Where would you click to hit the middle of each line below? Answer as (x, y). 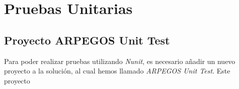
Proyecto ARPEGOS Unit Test (87, 40)
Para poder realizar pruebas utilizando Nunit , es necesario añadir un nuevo (120, 61)
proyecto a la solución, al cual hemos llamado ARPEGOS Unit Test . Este (117, 71)
